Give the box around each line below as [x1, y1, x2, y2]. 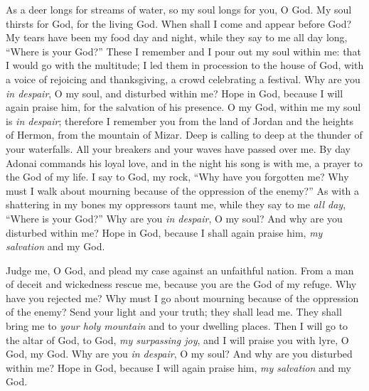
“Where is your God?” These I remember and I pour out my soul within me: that [6, 43, 361, 58]
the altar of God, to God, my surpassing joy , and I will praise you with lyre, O [6, 332, 349, 347]
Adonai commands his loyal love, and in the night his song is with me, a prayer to [6, 155, 363, 170]
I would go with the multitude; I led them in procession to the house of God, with [6, 58, 364, 73]
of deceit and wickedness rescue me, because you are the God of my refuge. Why [6, 277, 357, 291]
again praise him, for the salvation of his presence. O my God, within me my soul [6, 100, 361, 114]
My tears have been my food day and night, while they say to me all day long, [6, 30, 348, 45]
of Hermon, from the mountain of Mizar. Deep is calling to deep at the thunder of [6, 127, 363, 142]
